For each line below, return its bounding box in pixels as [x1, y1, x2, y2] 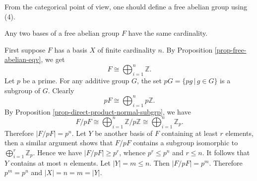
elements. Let [70, 157, 111, 168]
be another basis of [95, 127, 153, 138]
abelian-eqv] [4, 54, 41, 64]
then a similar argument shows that [4, 137, 113, 148]
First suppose [4, 44, 46, 55]
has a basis [54, 44, 87, 55]
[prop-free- [214, 44, 247, 55]
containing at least [161, 127, 218, 138]
